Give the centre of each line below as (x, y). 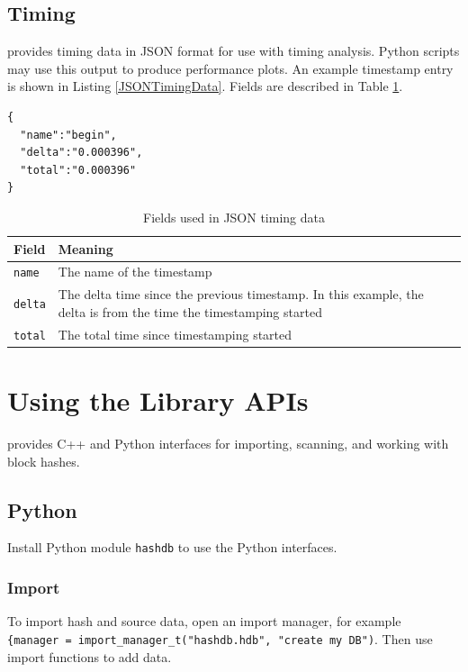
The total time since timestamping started (175, 334)
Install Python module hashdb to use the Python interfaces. (172, 547)
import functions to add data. (90, 656)
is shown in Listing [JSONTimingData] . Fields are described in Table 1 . (205, 86)
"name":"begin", (68, 135)
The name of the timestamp (135, 272)
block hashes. (44, 461)
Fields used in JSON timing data (234, 217)
